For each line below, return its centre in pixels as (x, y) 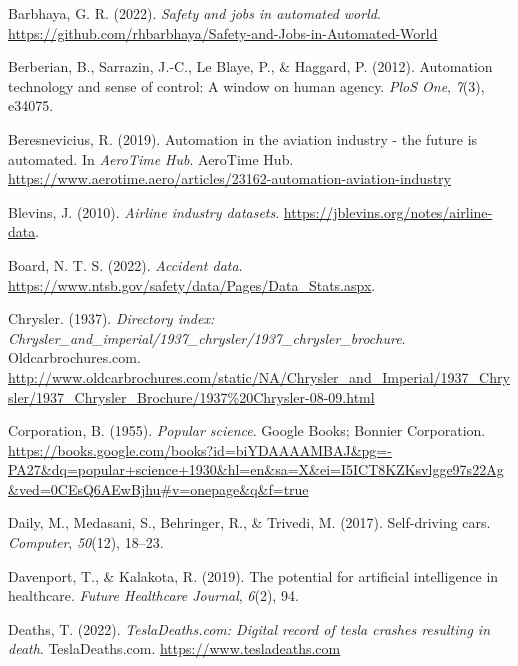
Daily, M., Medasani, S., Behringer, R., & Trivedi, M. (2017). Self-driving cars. (249, 522)
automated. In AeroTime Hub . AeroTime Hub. (151, 158)
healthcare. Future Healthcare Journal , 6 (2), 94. (153, 595)
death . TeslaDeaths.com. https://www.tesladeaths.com (174, 648)
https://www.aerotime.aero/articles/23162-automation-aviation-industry (229, 178)
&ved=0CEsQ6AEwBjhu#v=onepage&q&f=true (158, 488)
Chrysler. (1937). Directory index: (111, 318)
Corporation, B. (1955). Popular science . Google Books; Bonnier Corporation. (247, 430)
